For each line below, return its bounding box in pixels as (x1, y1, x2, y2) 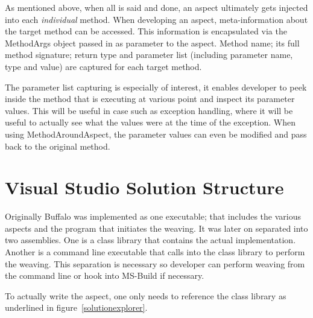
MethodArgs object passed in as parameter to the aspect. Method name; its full (5, 36, 300, 49)
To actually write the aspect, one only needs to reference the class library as (5, 289, 286, 302)
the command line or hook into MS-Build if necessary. (5, 269, 204, 282)
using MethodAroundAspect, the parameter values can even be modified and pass (5, 127, 307, 140)
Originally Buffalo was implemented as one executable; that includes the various (5, 210, 301, 223)
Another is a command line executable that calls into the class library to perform (5, 246, 305, 258)
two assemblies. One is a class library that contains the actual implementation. (5, 234, 296, 246)
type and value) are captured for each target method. (5, 60, 202, 72)
